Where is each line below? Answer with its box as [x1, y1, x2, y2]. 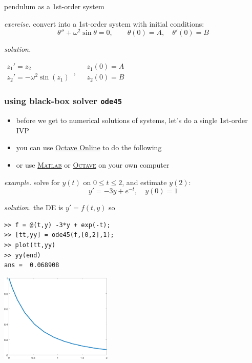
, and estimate [122, 176, 167, 187]
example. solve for [4, 176, 60, 187]
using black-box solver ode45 [4, 94, 122, 107]
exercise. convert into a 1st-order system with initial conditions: [4, 18, 204, 29]
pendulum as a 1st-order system [4, 1, 104, 11]
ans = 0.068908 [4, 261, 59, 269]
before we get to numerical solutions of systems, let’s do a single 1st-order [16, 115, 248, 126]
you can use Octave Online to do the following [16, 142, 162, 153]
